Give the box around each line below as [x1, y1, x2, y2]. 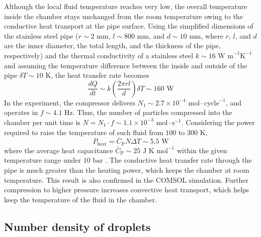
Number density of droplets [4, 218, 151, 234]
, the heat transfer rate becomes [51, 70, 149, 80]
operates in [4, 107, 38, 117]
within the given [177, 145, 227, 155]
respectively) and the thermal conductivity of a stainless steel [4, 50, 194, 60]
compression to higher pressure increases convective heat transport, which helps [4, 184, 249, 195]
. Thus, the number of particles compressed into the [72, 107, 232, 117]
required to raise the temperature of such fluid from [4, 127, 163, 137]
